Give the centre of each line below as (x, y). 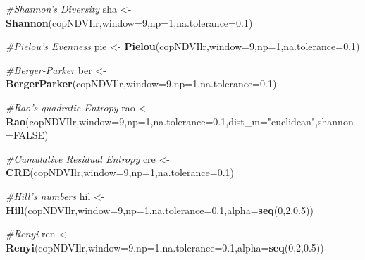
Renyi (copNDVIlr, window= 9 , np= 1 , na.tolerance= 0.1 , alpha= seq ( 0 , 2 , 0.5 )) (165, 247)
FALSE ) (31, 135)
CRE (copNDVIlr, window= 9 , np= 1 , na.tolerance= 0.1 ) (120, 172)
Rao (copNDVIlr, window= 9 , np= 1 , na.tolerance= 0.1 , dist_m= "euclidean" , (162, 121)
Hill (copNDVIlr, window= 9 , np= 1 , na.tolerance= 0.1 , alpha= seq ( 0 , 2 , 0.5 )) (160, 210)
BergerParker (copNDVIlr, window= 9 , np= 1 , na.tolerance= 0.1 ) (141, 83)
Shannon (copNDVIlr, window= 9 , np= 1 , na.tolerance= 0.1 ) (129, 22)
